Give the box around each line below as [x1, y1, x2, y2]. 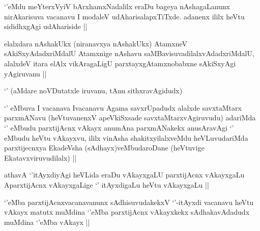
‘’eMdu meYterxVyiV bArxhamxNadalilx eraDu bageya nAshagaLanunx [4, 1, 230, 11]
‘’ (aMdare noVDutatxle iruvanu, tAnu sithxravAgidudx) [4, 85, 183, 96]
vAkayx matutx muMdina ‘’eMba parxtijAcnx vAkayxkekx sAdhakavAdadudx [4, 207, 250, 217]
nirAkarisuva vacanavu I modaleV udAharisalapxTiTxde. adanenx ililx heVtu [4, 11, 245, 21]
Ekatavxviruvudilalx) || [4, 152, 77, 163]
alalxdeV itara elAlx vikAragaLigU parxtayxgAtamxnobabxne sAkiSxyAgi [4, 58, 236, 68]
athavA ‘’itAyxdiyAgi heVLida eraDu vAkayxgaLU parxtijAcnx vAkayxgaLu [4, 169, 245, 180]
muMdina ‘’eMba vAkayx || [4, 216, 90, 227]
